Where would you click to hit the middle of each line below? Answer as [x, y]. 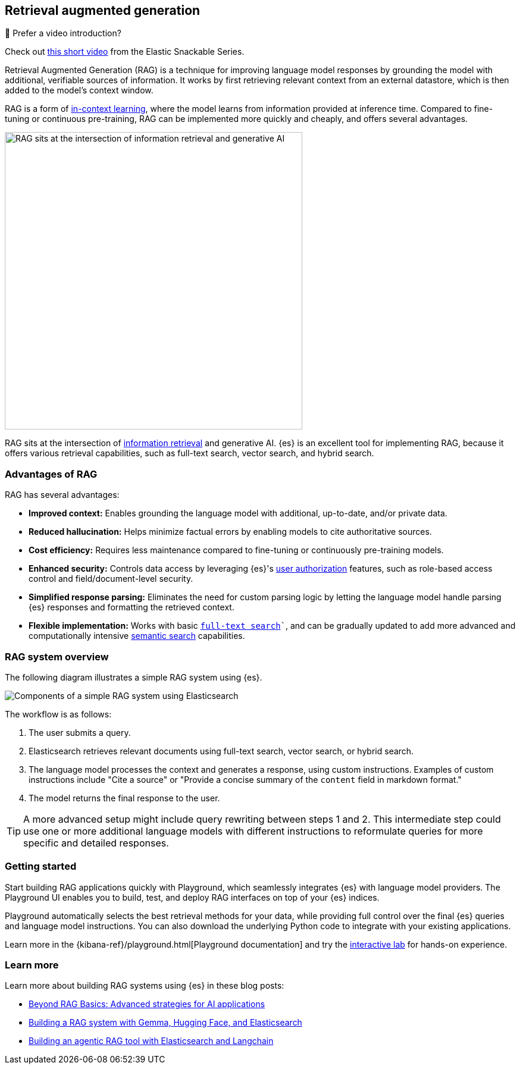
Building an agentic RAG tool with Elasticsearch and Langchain [151, 1041]
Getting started [41, 866]
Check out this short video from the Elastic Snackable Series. [125, 52]
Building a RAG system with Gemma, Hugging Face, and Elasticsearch [165, 1023]
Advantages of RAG [51, 474]
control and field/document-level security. [111, 579]
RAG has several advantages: [62, 495]
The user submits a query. [80, 732]
